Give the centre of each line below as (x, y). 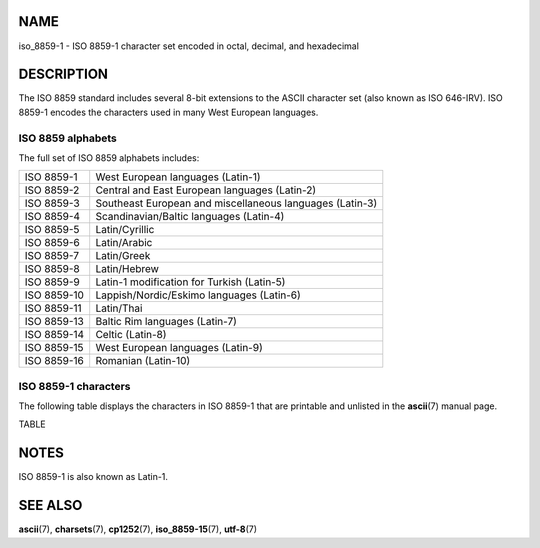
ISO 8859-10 (54, 295)
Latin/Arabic (124, 243)
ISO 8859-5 (52, 230)
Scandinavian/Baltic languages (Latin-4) (190, 217)
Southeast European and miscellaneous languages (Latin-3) (236, 203)
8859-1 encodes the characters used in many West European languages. (168, 112)
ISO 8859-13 (54, 322)
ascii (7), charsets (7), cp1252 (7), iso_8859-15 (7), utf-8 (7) (138, 529)
